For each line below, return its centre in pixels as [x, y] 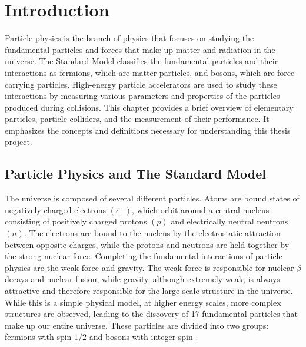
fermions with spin [38, 337]
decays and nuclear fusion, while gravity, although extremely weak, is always [142, 279]
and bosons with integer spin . [144, 337]
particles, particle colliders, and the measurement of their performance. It [137, 119]
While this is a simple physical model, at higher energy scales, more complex [143, 302]
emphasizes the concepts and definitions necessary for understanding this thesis [148, 130]
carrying [20, 84]
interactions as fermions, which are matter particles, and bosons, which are [140, 72]
